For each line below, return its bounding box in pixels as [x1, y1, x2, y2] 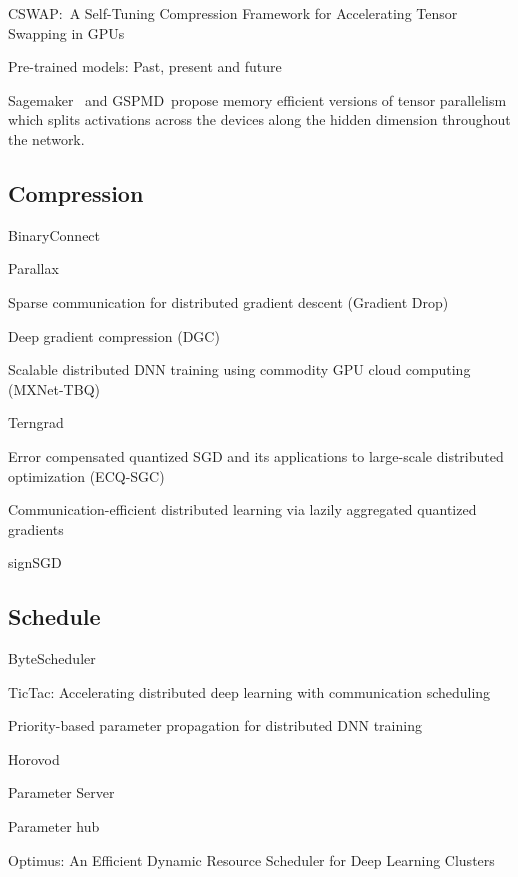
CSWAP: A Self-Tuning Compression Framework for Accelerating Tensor [8, 3, 458, 23]
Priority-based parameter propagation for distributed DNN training [8, 715, 422, 736]
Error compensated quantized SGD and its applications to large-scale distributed [8, 445, 504, 466]
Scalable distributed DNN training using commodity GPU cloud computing [8, 359, 471, 380]
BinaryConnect [8, 224, 101, 245]
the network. [8, 128, 85, 149]
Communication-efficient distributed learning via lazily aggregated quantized [8, 499, 477, 520]
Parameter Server [8, 782, 115, 803]
